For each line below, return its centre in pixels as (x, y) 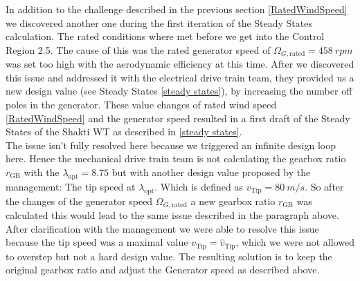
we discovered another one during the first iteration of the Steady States (159, 22)
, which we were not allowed (295, 242)
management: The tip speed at (71, 186)
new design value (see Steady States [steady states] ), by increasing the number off (179, 91)
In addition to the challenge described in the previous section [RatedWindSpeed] (177, 9)
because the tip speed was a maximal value (97, 242)
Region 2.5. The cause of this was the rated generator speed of (138, 49)
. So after (324, 186)
